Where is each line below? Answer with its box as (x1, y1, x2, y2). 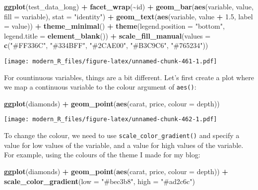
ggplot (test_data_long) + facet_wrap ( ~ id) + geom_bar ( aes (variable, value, (4, 1, 254, 11)
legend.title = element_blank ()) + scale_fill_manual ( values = (4, 30, 211, 41)
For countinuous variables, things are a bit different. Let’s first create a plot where (4, 72, 254, 82)
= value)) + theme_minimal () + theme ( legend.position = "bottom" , (4, 21, 225, 31)
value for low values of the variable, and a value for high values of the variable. (4, 140, 244, 150)
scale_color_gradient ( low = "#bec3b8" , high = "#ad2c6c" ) (4, 176, 195, 186)
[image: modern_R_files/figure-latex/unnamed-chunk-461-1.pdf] (4, 57, 217, 65)
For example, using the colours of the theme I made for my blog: (4, 149, 200, 160)
